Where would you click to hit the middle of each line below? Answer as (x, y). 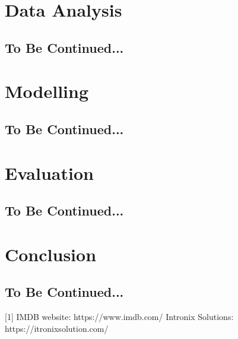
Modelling (47, 91)
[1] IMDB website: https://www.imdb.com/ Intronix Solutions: (119, 317)
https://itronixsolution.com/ (57, 328)
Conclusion (51, 254)
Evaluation (49, 172)
